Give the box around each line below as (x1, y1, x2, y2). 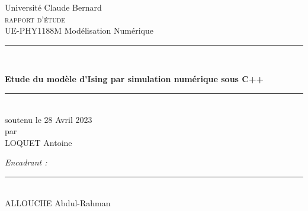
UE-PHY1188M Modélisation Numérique (5, 24, 153, 37)
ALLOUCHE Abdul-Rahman (5, 196, 111, 209)
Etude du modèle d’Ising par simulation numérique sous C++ (5, 73, 264, 85)
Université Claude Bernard (5, 1, 102, 13)
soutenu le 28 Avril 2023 (5, 113, 92, 125)
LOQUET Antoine (5, 136, 72, 148)
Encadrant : (5, 156, 47, 168)
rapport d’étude (5, 12, 66, 25)
